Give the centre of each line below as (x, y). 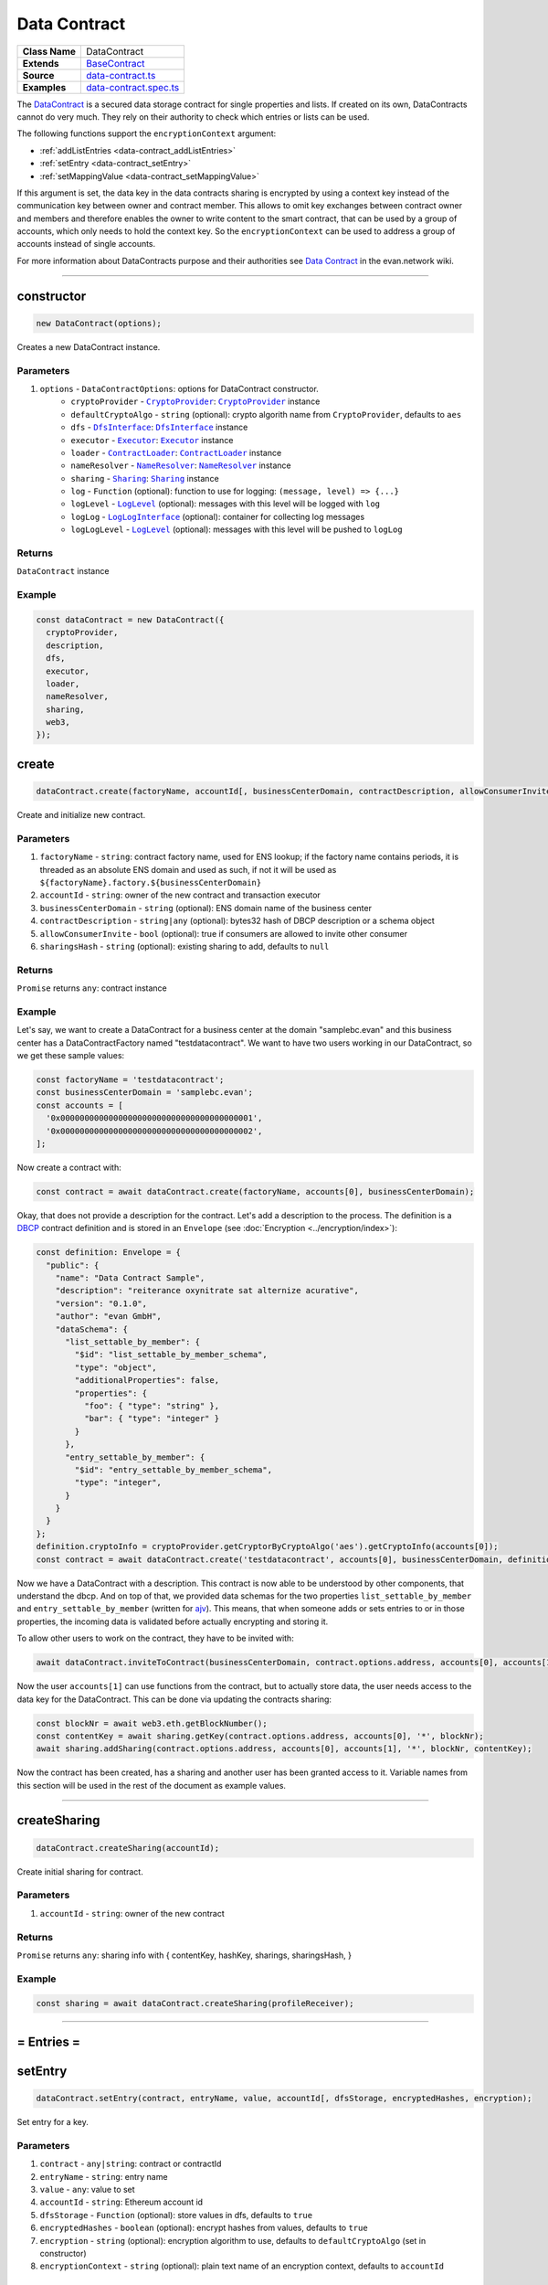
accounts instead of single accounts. (86, 244)
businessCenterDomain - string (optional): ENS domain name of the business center (205, 908)
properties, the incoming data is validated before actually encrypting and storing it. (173, 1621)
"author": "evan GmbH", (108, 1317)
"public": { (73, 1265)
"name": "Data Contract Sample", (130, 1278)
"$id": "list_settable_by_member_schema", (171, 1355)
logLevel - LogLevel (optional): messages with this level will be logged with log (226, 504)
